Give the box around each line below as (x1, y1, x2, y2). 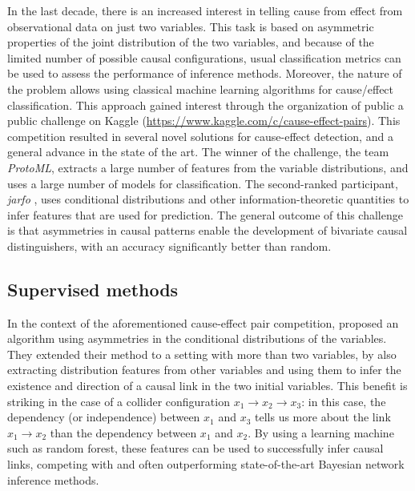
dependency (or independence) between (7, 408, 200, 425)
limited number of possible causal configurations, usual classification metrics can (7, 49, 401, 66)
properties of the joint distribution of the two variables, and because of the (7, 34, 374, 50)
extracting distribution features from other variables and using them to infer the (7, 361, 401, 378)
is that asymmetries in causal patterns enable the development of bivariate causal (7, 222, 408, 239)
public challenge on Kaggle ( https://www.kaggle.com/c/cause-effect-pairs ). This (7, 112, 401, 129)
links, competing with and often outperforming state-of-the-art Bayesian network (7, 456, 405, 473)
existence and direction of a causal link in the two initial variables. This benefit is (7, 377, 408, 394)
